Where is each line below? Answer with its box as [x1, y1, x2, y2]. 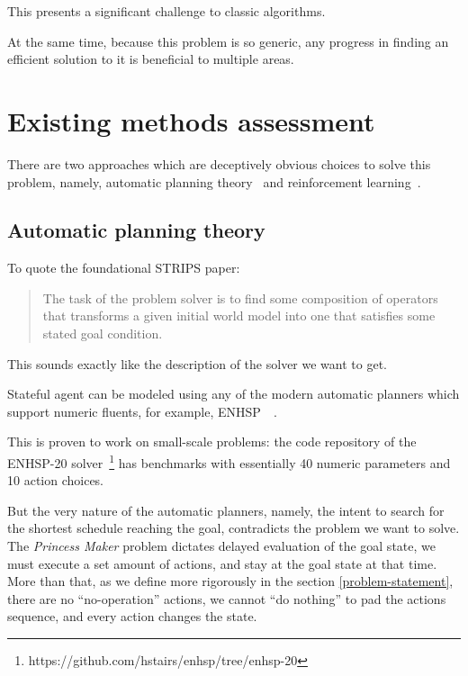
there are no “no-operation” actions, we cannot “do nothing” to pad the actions [7, 589, 446, 608]
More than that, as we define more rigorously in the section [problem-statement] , [7, 572, 454, 590]
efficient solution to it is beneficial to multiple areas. [7, 50, 294, 68]
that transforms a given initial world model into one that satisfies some [42, 306, 436, 325]
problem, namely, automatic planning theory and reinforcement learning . [7, 172, 421, 191]
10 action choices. [7, 471, 104, 490]
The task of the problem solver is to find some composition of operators [42, 288, 438, 307]
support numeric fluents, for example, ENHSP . [7, 401, 277, 420]
